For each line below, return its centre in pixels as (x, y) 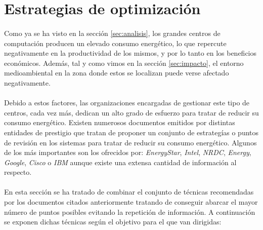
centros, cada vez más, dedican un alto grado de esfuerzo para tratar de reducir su (131, 112)
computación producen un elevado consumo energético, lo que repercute (115, 43)
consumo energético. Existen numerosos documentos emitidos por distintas (120, 122)
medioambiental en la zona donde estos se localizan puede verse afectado (117, 73)
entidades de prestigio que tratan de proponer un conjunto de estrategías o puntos (131, 132)
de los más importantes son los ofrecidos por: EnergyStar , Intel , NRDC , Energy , (128, 152)
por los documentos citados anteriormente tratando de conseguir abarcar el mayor (131, 202)
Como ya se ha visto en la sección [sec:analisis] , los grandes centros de (112, 33)
